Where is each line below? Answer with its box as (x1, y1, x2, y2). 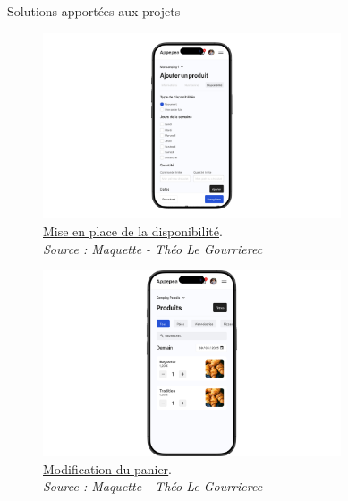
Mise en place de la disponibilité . (43, 222, 223, 241)
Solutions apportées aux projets (7, 2, 181, 20)
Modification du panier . (43, 459, 172, 478)
